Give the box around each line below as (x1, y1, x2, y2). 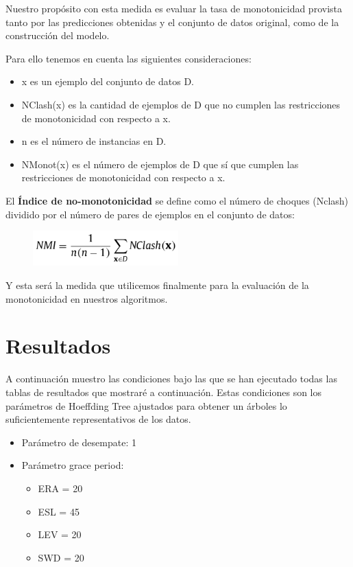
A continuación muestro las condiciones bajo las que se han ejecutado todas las (5, 371, 337, 386)
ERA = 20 (38, 481, 83, 495)
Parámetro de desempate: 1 (21, 435, 136, 449)
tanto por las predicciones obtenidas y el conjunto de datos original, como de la (5, 14, 339, 29)
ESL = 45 (38, 504, 80, 518)
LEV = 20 (38, 527, 82, 542)
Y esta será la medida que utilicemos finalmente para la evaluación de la (5, 278, 309, 292)
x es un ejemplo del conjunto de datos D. (21, 74, 194, 89)
